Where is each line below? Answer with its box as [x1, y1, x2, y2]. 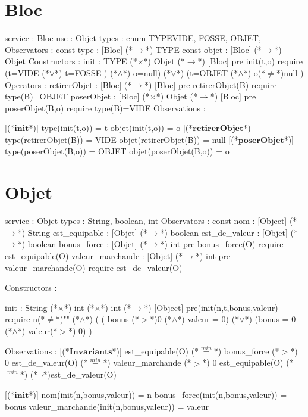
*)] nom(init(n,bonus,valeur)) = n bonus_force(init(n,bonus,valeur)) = [29, 388, 287, 400]
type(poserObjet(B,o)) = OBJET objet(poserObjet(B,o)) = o [5, 145, 230, 157]
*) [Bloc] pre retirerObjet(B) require [144, 78, 277, 91]
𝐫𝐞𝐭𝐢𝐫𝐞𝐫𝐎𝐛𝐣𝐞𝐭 [193, 125, 244, 133]
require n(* [5, 313, 45, 325]
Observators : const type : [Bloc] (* [5, 43, 133, 55]
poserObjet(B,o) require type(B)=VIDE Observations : [5, 101, 206, 114]
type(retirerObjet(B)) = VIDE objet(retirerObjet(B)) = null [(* [5, 133, 238, 145]
